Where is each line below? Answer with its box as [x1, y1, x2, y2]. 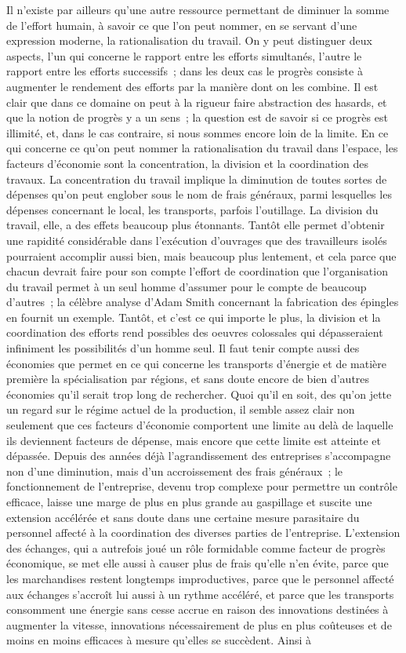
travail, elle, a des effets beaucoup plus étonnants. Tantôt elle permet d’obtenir [6, 217, 385, 233]
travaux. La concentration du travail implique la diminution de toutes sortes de [6, 170, 387, 187]
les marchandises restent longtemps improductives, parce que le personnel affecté [6, 570, 394, 586]
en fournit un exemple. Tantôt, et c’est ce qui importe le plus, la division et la [6, 308, 381, 325]
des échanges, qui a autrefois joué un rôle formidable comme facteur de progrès [6, 539, 386, 556]
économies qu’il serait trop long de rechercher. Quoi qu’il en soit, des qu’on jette [6, 385, 392, 402]
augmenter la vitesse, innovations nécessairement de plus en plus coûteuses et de [6, 616, 392, 633]
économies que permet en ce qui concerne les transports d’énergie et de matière [6, 355, 387, 371]
